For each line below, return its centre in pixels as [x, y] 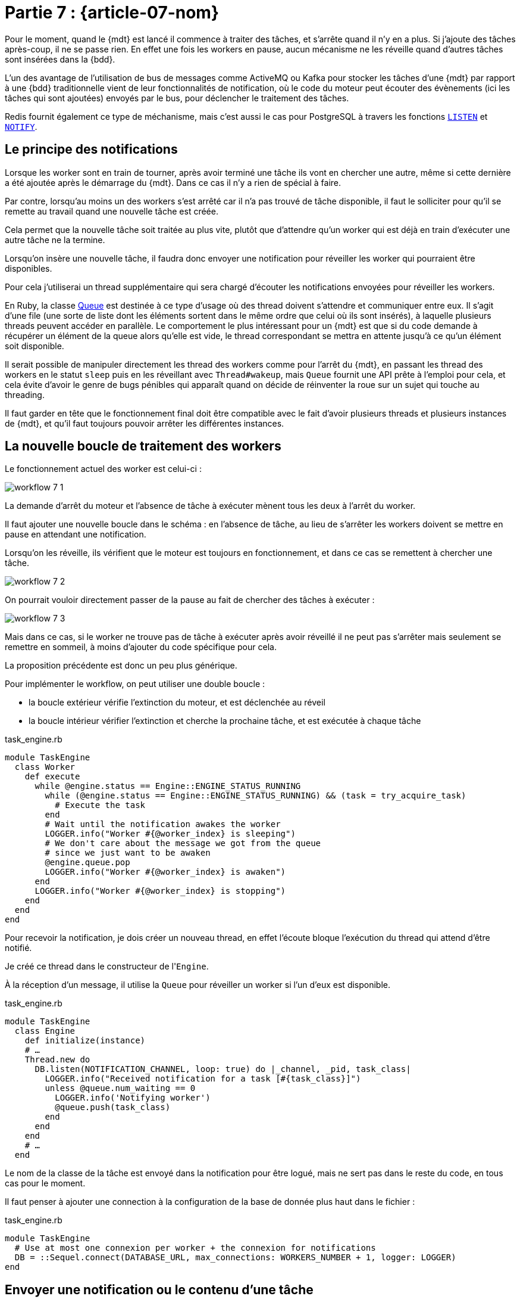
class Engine [45, 1031]
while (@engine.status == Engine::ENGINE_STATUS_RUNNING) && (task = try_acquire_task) [256, 796]
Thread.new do [57, 1060]
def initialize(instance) [85, 1041]
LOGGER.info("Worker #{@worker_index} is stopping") [160, 891]
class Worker [45, 767]
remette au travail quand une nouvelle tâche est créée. [112, 211]
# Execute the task [100, 805]
